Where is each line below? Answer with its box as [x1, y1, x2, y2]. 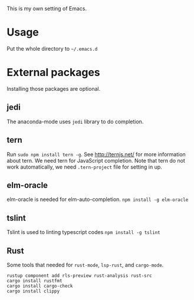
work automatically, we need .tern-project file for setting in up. [6, 163, 163, 170]
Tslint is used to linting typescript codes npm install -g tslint [6, 229, 161, 236]
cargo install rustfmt [6, 278, 63, 283]
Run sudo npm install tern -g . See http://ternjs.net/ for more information [6, 150, 186, 158]
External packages [6, 66, 101, 79]
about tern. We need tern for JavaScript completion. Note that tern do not [6, 157, 185, 164]
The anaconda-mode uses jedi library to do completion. [6, 118, 144, 125]
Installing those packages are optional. [6, 85, 101, 92]
